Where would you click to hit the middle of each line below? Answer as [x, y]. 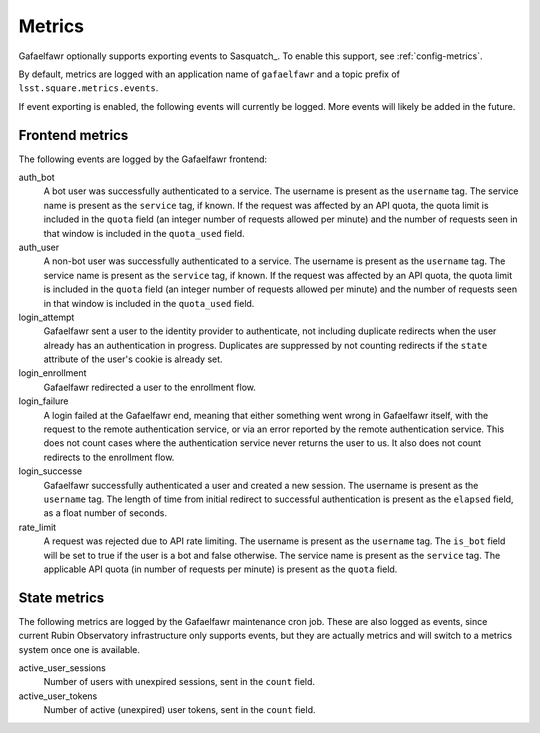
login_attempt [46, 317]
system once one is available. [79, 649]
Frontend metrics [73, 135]
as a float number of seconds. [105, 513]
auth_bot [36, 177]
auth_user [39, 247]
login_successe [50, 471]
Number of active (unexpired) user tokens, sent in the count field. [179, 710]
